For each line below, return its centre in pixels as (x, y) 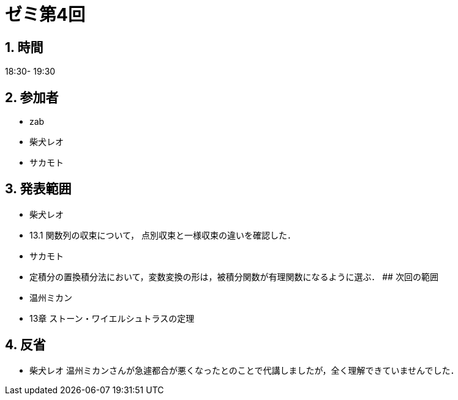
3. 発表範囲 (38, 189)
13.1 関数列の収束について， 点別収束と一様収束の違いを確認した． (163, 235)
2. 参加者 (32, 97)
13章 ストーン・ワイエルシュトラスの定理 (112, 318)
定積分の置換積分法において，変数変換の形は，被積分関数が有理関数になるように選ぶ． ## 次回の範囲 (234, 276)
